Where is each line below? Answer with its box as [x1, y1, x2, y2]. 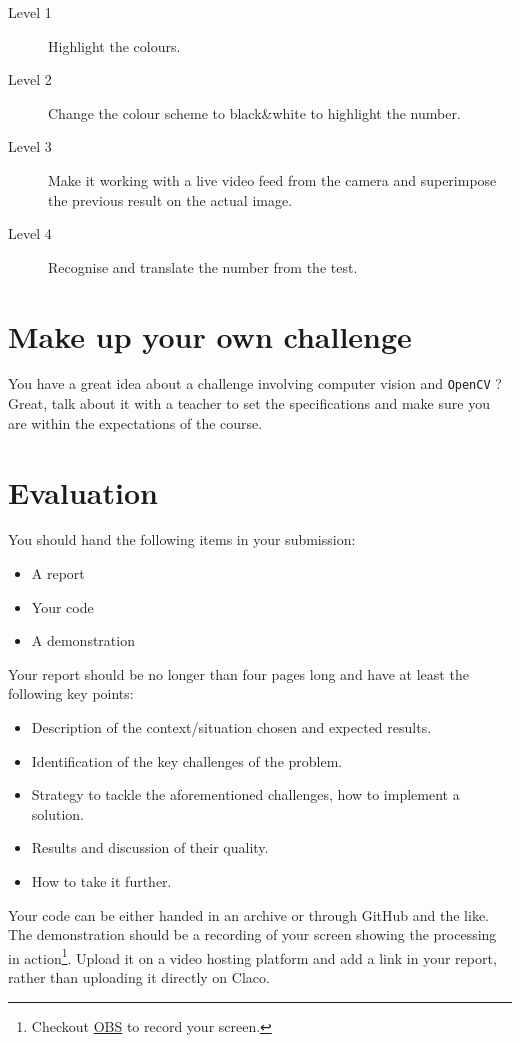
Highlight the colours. [48, 35, 181, 56]
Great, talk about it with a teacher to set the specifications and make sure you [8, 393, 490, 414]
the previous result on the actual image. [48, 189, 293, 210]
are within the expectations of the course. [8, 412, 263, 433]
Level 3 [8, 136, 52, 157]
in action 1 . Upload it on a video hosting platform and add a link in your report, [8, 944, 497, 968]
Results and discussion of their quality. [31, 837, 269, 858]
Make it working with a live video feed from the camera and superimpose [48, 169, 497, 190]
